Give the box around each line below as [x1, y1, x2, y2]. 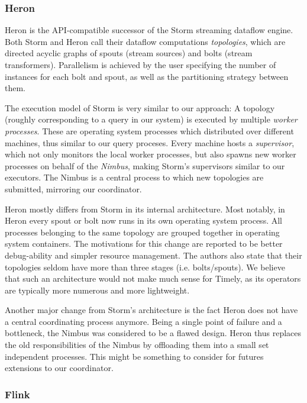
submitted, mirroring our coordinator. [5, 182, 142, 195]
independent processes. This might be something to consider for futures [5, 350, 264, 362]
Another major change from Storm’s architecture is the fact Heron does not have [5, 304, 298, 316]
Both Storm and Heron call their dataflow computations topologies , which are [5, 35, 286, 47]
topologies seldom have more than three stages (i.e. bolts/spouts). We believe [5, 260, 285, 273]
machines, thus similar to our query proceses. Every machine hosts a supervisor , [5, 136, 295, 149]
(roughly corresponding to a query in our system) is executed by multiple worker [5, 113, 298, 125]
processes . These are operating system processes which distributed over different [5, 124, 294, 137]
